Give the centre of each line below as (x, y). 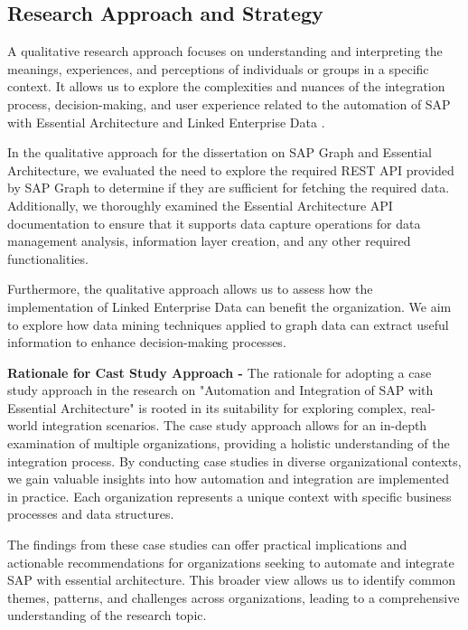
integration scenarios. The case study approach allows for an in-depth (234, 425)
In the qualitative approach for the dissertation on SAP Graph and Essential (220, 152)
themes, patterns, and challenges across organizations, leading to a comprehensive (234, 597)
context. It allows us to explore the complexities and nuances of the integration (226, 86)
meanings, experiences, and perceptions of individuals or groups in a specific (218, 68)
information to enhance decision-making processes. (147, 342)
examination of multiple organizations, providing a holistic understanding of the (229, 443)
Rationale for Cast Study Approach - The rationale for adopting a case (220, 372)
